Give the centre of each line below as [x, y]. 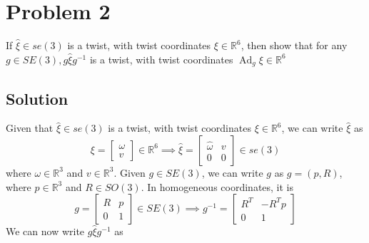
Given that [30, 128]
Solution [37, 98]
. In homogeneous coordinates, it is [217, 186]
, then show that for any [294, 45]
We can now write [45, 231]
